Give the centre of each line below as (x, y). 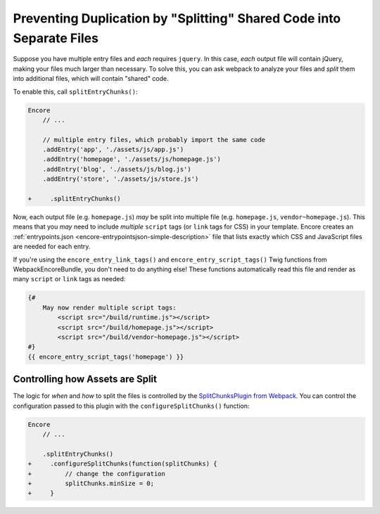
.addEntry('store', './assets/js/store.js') (121, 179)
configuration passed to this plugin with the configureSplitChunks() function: (131, 406)
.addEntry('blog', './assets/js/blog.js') (117, 169)
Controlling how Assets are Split (85, 379)
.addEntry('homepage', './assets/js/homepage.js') (132, 159)
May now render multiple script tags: (109, 307)
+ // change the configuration (96, 474)
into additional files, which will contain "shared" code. (91, 79)
